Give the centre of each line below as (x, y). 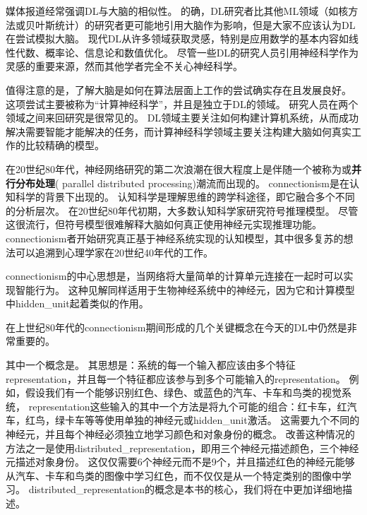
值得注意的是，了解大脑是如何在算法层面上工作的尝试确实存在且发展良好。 (179, 89)
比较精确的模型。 (65, 145)
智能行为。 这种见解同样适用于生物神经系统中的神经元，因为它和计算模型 (185, 289)
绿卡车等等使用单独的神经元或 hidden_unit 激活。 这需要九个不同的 (207, 420)
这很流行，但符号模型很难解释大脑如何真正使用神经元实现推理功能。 (164, 224)
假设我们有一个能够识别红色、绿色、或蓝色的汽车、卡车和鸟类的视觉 (183, 392)
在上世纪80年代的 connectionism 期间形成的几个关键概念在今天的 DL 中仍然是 (176, 327)
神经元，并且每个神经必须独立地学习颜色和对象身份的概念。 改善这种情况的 (180, 434)
